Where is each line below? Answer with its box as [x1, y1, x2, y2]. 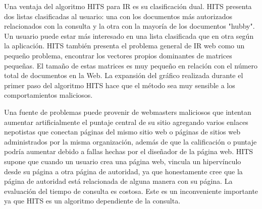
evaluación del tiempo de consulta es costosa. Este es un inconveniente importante [4, 185, 258, 196]
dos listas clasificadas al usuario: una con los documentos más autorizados [4, 11, 232, 21]
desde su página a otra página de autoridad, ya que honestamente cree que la [4, 166, 243, 176]
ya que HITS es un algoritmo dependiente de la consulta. [4, 195, 181, 206]
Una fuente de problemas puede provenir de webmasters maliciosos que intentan [4, 106, 251, 117]
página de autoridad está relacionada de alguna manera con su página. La [4, 176, 233, 186]
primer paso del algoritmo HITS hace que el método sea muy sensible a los [4, 80, 235, 90]
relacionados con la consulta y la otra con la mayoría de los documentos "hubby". [4, 21, 255, 31]
